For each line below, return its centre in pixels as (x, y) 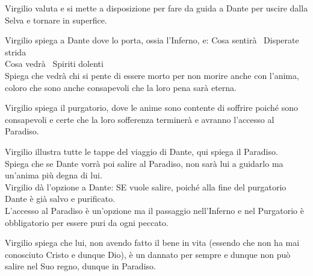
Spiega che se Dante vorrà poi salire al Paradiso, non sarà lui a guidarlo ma (144, 163)
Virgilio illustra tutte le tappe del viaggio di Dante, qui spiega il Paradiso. (141, 151)
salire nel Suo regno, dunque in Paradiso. (80, 266)
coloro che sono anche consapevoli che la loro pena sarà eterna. (121, 87)
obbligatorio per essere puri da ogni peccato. (87, 222)
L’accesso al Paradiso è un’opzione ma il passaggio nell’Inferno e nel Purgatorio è (154, 210)
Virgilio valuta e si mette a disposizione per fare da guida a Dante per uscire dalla (156, 8)
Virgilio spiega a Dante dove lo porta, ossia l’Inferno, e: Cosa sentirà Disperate (152, 40)
